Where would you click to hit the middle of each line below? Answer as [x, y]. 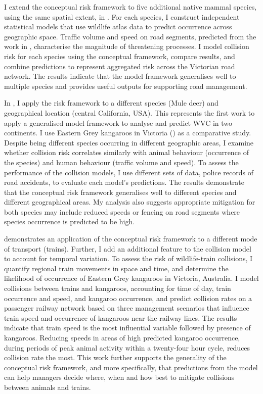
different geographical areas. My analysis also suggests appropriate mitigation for [130, 202]
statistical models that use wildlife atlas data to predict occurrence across [118, 27]
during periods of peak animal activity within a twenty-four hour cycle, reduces [127, 347]
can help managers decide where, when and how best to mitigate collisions [119, 377]
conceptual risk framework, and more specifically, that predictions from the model [131, 367]
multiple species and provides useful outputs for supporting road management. [126, 86]
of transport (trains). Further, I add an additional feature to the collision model [128, 248]
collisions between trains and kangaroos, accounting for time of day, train [118, 288]
